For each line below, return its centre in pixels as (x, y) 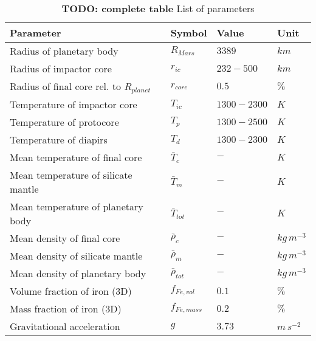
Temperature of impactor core (74, 104)
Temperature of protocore (64, 122)
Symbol (189, 33)
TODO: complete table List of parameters (158, 8)
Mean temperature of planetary (77, 206)
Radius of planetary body (64, 51)
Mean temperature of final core (76, 157)
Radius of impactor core (61, 68)
